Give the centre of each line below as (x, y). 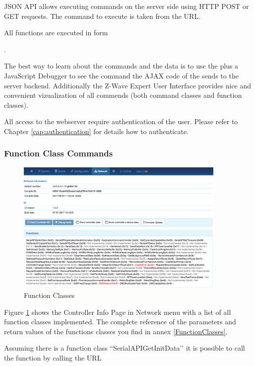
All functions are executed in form (56, 33)
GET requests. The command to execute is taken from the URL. (102, 16)
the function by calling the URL (53, 358)
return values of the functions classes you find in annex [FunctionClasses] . (116, 331)
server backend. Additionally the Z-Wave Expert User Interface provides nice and (128, 85)
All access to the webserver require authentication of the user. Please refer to (121, 121)
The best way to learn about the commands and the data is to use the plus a (121, 66)
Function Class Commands (59, 153)
